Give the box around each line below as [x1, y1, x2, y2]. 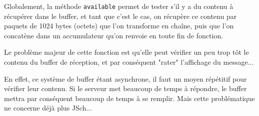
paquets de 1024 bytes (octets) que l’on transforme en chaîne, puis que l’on [4, 20, 234, 31]
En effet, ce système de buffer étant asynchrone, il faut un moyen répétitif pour [4, 73, 247, 84]
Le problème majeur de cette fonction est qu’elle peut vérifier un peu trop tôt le [4, 47, 249, 57]
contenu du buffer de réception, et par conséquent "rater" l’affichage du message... [4, 57, 254, 67]
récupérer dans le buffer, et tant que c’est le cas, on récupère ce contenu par [4, 10, 237, 21]
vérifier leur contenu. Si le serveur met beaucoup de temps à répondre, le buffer [4, 83, 247, 94]
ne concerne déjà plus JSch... [4, 103, 92, 113]
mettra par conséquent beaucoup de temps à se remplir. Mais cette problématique [4, 93, 255, 103]
